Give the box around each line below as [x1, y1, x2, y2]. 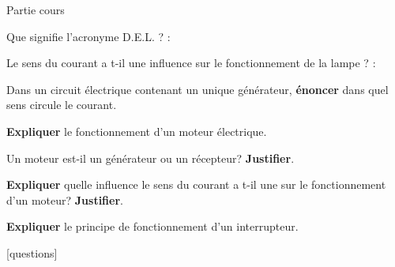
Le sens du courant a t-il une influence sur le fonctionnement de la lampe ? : [6, 55, 376, 71]
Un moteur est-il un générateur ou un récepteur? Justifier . [6, 149, 295, 166]
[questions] [6, 244, 58, 261]
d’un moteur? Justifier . [6, 191, 123, 208]
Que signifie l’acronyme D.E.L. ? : [6, 28, 171, 44]
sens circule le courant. [6, 96, 117, 113]
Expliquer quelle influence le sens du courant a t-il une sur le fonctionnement [6, 176, 386, 193]
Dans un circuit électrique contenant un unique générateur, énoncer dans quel [6, 81, 389, 97]
